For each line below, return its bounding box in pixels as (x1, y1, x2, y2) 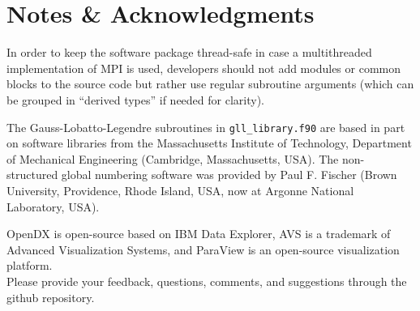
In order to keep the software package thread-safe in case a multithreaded (6, 44, 372, 61)
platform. (6, 257, 53, 274)
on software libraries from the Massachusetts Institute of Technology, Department (6, 134, 412, 151)
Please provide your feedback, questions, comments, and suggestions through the (6, 272, 407, 289)
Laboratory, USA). (6, 198, 100, 215)
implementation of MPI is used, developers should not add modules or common (6, 59, 401, 76)
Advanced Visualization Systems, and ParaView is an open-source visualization (6, 241, 400, 258)
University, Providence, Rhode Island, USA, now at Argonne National (6, 181, 354, 198)
